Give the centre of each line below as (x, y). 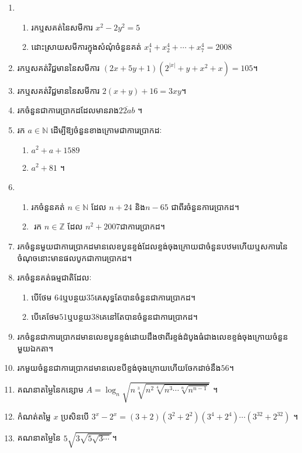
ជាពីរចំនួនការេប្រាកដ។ (205, 206)
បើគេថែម (45, 317)
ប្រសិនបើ (75, 416)
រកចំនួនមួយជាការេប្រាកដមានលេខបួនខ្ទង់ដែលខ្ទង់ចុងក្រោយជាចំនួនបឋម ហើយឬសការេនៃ (152, 246)
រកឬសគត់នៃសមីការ (62, 27)
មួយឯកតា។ (35, 348)
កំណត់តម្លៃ (34, 416)
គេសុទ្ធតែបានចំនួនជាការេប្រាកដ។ (145, 297)
